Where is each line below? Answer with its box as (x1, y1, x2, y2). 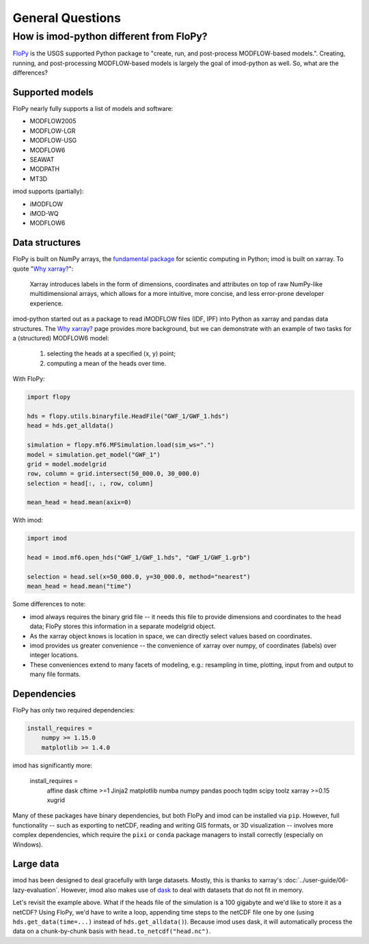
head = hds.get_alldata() (27, 422, 114, 430)
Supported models (12, 86, 94, 98)
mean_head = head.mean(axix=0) (27, 499, 133, 506)
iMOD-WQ (29, 209, 59, 217)
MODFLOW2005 (29, 117, 77, 125)
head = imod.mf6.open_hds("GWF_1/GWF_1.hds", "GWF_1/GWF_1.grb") (27, 554, 251, 562)
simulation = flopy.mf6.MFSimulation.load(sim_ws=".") (27, 441, 215, 449)
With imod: (12, 516, 44, 524)
